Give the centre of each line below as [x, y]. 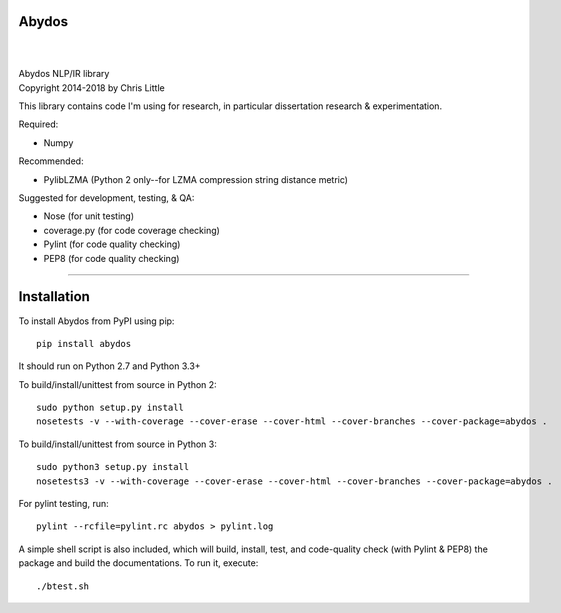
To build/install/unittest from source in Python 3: [117, 444]
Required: [38, 124]
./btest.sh [63, 586]
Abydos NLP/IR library [64, 74]
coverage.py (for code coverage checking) [131, 230]
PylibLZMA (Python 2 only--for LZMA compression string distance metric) [196, 179]
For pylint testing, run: [63, 504]
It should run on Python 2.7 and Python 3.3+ [109, 366]
